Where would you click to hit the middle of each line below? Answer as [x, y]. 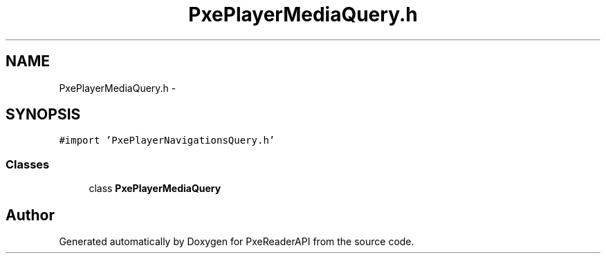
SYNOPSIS [43, 115]
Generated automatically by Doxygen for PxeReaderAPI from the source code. [237, 242]
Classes [28, 164]
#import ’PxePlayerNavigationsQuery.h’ [167, 141]
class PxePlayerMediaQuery [155, 189]
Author [30, 215]
